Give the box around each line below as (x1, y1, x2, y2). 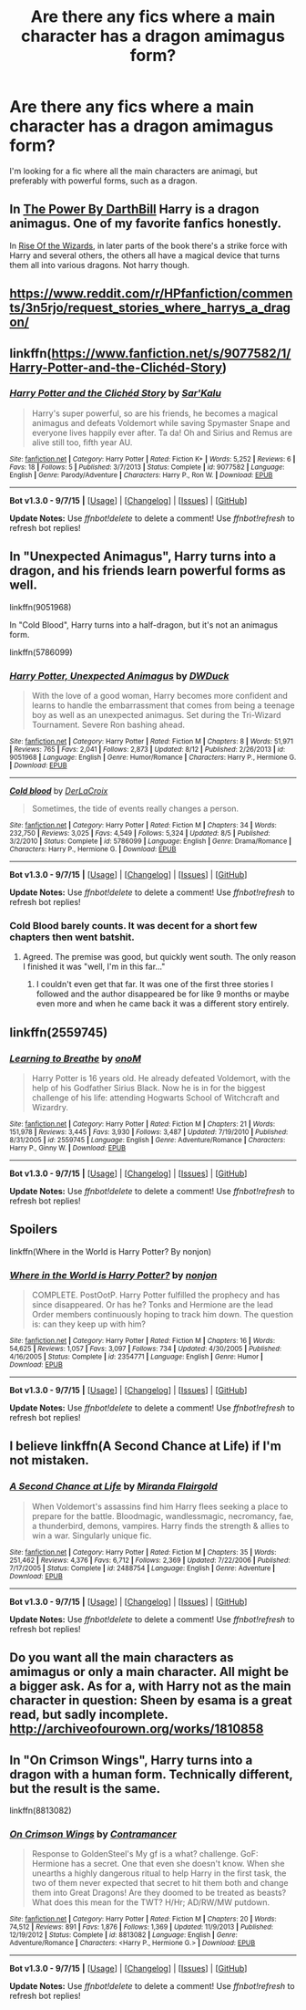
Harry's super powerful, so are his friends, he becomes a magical (31, 408, 279, 419)
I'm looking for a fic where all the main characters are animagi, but (9, 165, 258, 176)
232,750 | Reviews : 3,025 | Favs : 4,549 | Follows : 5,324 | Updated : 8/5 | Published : (9, 828, 270, 838)
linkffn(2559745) (9, 1025, 108, 1040)
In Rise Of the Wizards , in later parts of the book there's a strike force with (9, 240, 288, 251)
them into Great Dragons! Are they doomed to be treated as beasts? (31, 1887, 287, 1899)
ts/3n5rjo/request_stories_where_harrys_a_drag (9, 300, 291, 316)
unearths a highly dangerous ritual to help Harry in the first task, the (31, 1868, 287, 1879)
